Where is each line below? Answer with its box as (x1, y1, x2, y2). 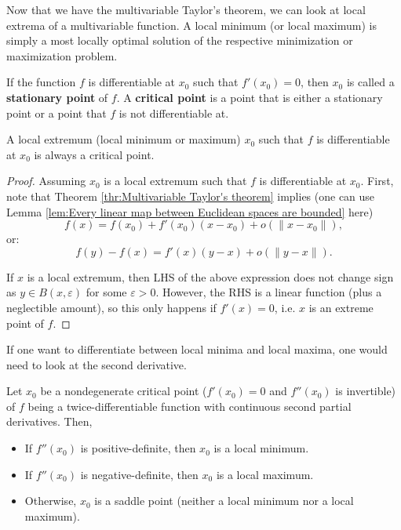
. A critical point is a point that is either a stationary (116, 89, 383, 105)
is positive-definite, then (80, 440, 196, 456)
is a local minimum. (213, 440, 309, 456)
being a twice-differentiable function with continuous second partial (27, 397, 352, 414)
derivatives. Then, (6, 413, 93, 430)
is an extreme (308, 299, 374, 315)
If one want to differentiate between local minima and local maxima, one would (6, 341, 388, 358)
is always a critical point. (34, 146, 155, 162)
